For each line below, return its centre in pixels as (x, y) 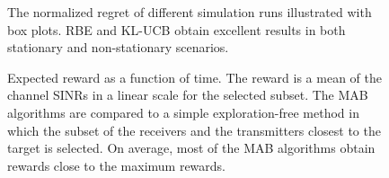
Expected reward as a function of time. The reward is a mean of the (194, 77)
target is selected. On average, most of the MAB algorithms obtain (191, 148)
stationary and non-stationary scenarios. (118, 47)
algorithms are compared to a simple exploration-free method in (183, 112)
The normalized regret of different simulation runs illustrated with (190, 12)
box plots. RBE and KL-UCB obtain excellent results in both (177, 29)
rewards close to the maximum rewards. (117, 165)
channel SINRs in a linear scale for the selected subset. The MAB (188, 95)
